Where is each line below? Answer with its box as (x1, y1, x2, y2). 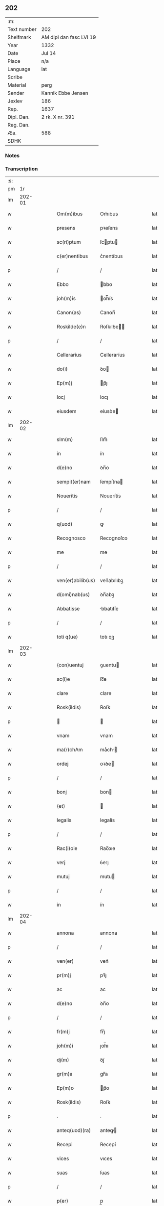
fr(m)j (57, 1028, 70, 1035)
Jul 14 (41, 50, 56, 56)
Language (7, 66, 31, 73)
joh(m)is (57, 295, 76, 302)
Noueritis (57, 492, 78, 499)
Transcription (5, 165, 38, 172)
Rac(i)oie (57, 845, 78, 852)
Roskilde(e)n (57, 323, 86, 330)
